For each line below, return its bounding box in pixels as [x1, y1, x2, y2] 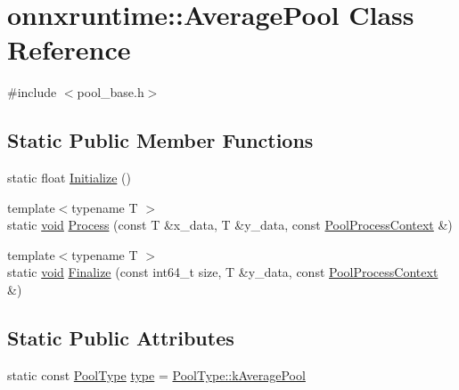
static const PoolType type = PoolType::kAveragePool [7, 365, 306, 384]
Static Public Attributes [7, 324, 234, 352]
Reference [7, 31, 131, 68]
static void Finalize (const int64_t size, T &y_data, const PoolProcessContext [7, 263, 439, 281]
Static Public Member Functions [7, 126, 314, 154]
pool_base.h [77, 83, 144, 102]
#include [7, 83, 57, 102]
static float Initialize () [7, 168, 131, 187]
